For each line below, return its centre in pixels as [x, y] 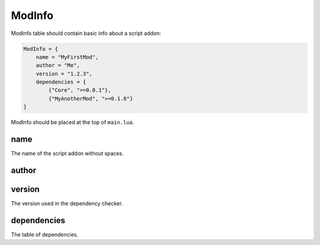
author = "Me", [58, 66]
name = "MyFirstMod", [67, 57]
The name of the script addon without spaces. [67, 154]
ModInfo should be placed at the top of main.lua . [73, 122]
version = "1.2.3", [64, 74]
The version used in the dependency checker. [67, 203]
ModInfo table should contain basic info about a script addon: [86, 33]
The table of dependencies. [45, 234]
